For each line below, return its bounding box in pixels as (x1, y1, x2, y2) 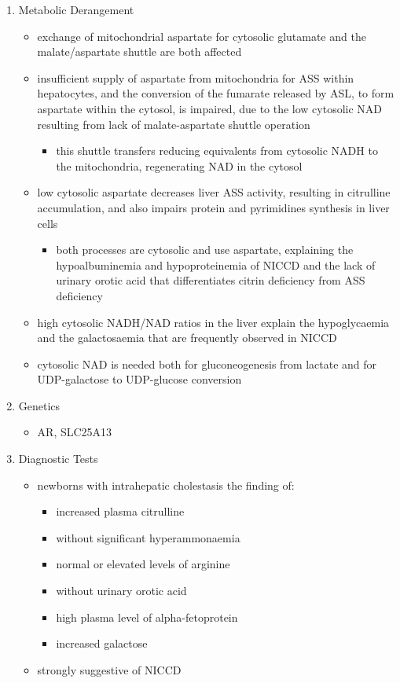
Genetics (18, 397, 61, 413)
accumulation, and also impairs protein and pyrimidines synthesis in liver (37, 199, 390, 215)
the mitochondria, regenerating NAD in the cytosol (56, 157, 303, 174)
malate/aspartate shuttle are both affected (37, 43, 242, 60)
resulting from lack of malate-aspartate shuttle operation (37, 116, 310, 132)
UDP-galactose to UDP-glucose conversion (37, 371, 242, 387)
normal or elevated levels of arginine (56, 556, 230, 572)
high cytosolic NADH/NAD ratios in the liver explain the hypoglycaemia (37, 314, 390, 330)
